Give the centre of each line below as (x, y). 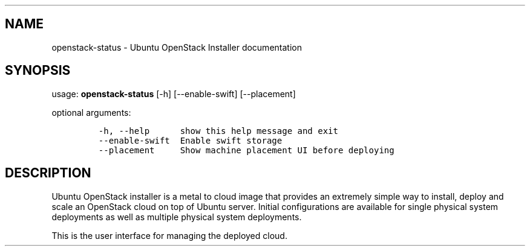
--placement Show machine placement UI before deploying (246, 150)
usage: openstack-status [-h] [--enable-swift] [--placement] (174, 94)
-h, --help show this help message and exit (218, 131)
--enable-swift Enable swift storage (190, 140)
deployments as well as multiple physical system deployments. (177, 217)
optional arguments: (91, 112)
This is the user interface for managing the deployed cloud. (169, 235)
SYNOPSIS (38, 71)
